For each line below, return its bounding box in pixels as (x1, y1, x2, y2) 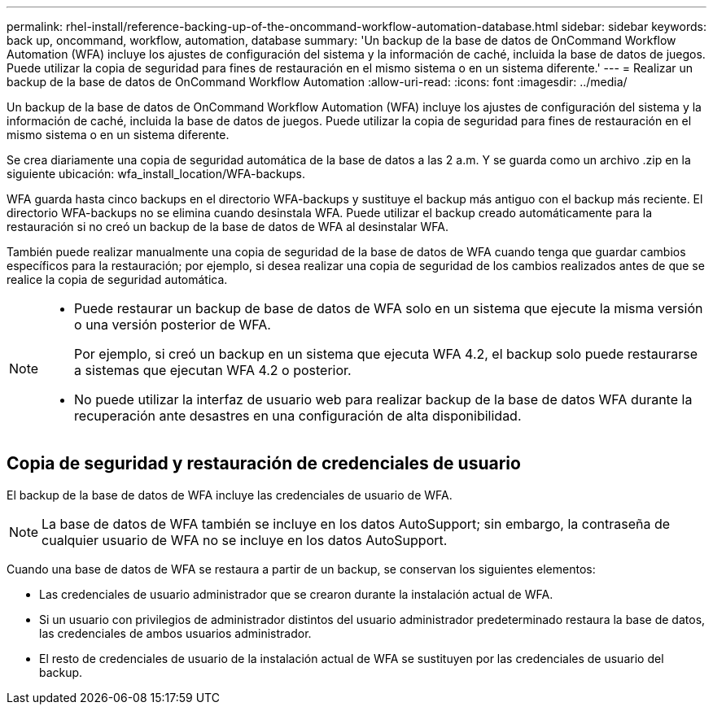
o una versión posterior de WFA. (74, 316, 271, 333)
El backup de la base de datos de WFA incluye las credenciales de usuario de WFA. (7, 487, 453, 502)
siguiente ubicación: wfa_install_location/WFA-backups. (7, 167, 306, 181)
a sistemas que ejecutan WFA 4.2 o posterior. (74, 362, 352, 378)
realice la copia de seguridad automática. (7, 273, 228, 286)
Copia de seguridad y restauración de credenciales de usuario (7, 453, 521, 474)
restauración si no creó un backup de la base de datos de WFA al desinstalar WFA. (7, 220, 448, 233)
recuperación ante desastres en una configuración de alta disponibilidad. (74, 408, 522, 424)
